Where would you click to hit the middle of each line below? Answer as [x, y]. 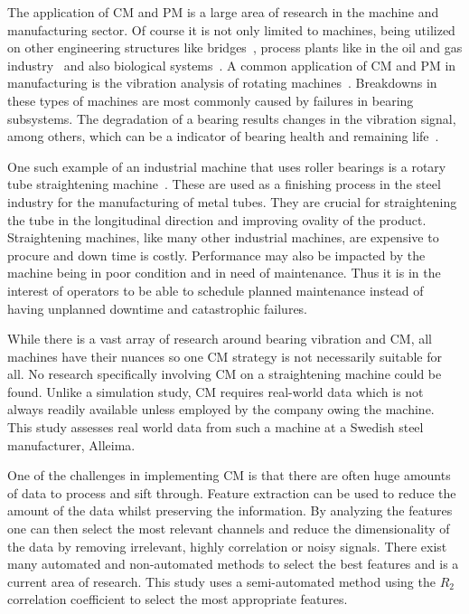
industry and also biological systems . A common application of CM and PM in [232, 65]
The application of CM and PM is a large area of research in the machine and [223, 12]
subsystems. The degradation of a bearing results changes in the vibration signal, [232, 118]
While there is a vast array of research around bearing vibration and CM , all [220, 339]
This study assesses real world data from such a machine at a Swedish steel [216, 427]
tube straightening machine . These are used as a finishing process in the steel [224, 184]
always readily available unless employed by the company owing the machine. [221, 409]
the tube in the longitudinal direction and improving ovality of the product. [217, 219]
